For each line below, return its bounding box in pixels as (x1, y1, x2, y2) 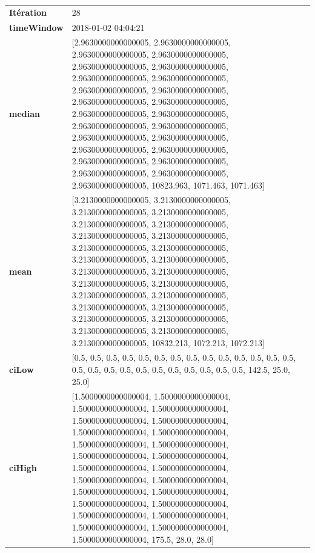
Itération (9, 5, 47, 18)
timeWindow (9, 21, 64, 33)
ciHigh (9, 461, 37, 474)
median (9, 107, 40, 119)
